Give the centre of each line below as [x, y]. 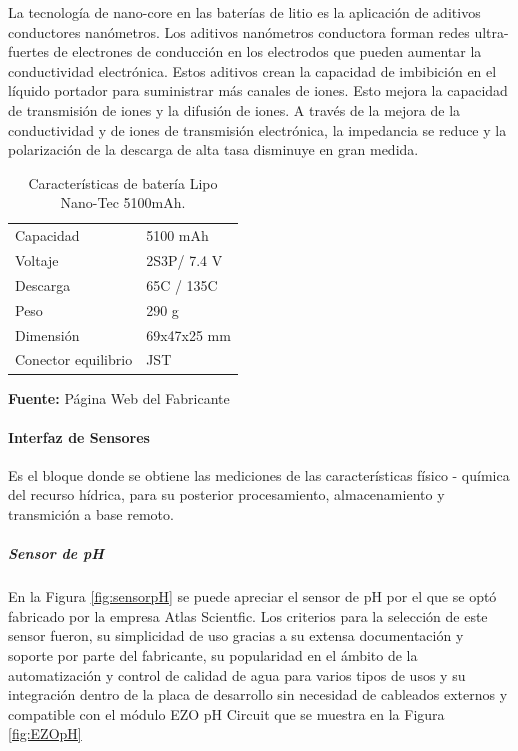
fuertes [28, 51]
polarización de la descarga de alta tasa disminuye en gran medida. [213, 149]
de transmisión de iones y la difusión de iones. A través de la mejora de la [234, 109]
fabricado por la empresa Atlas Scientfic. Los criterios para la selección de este [248, 615]
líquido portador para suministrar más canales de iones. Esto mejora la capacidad [258, 90]
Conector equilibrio [74, 359]
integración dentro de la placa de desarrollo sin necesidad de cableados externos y [258, 694]
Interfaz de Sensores [79, 436]
